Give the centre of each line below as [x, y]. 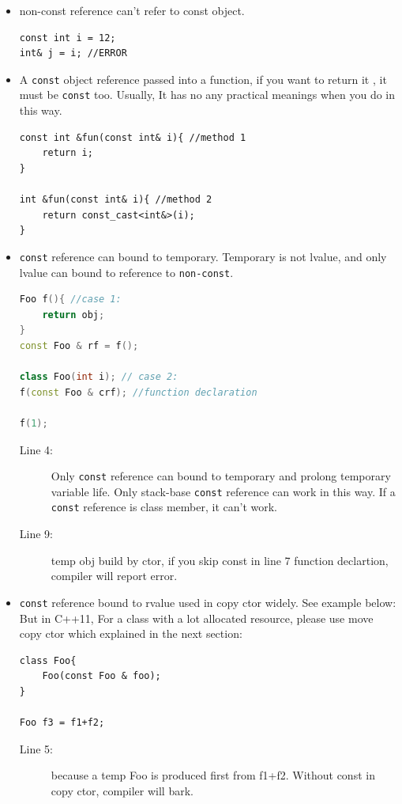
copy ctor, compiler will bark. [122, 790]
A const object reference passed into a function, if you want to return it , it [203, 79]
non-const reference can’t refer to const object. [132, 10]
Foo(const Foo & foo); [101, 676]
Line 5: [36, 748]
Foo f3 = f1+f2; [62, 723]
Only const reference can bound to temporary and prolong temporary [221, 476]
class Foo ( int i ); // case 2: [99, 377]
